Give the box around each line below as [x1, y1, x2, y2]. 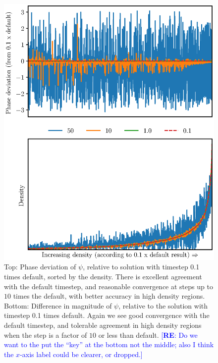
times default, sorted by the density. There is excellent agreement [4, 271, 202, 282]
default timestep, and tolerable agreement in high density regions [4, 320, 202, 330]
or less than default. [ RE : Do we [98, 329, 198, 340]
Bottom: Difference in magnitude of [4, 300, 112, 311]
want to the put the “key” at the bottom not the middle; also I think [4, 339, 214, 350]
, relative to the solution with [118, 300, 208, 311]
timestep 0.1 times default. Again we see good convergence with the [4, 310, 210, 320]
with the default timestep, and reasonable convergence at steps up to [4, 281, 213, 291]
